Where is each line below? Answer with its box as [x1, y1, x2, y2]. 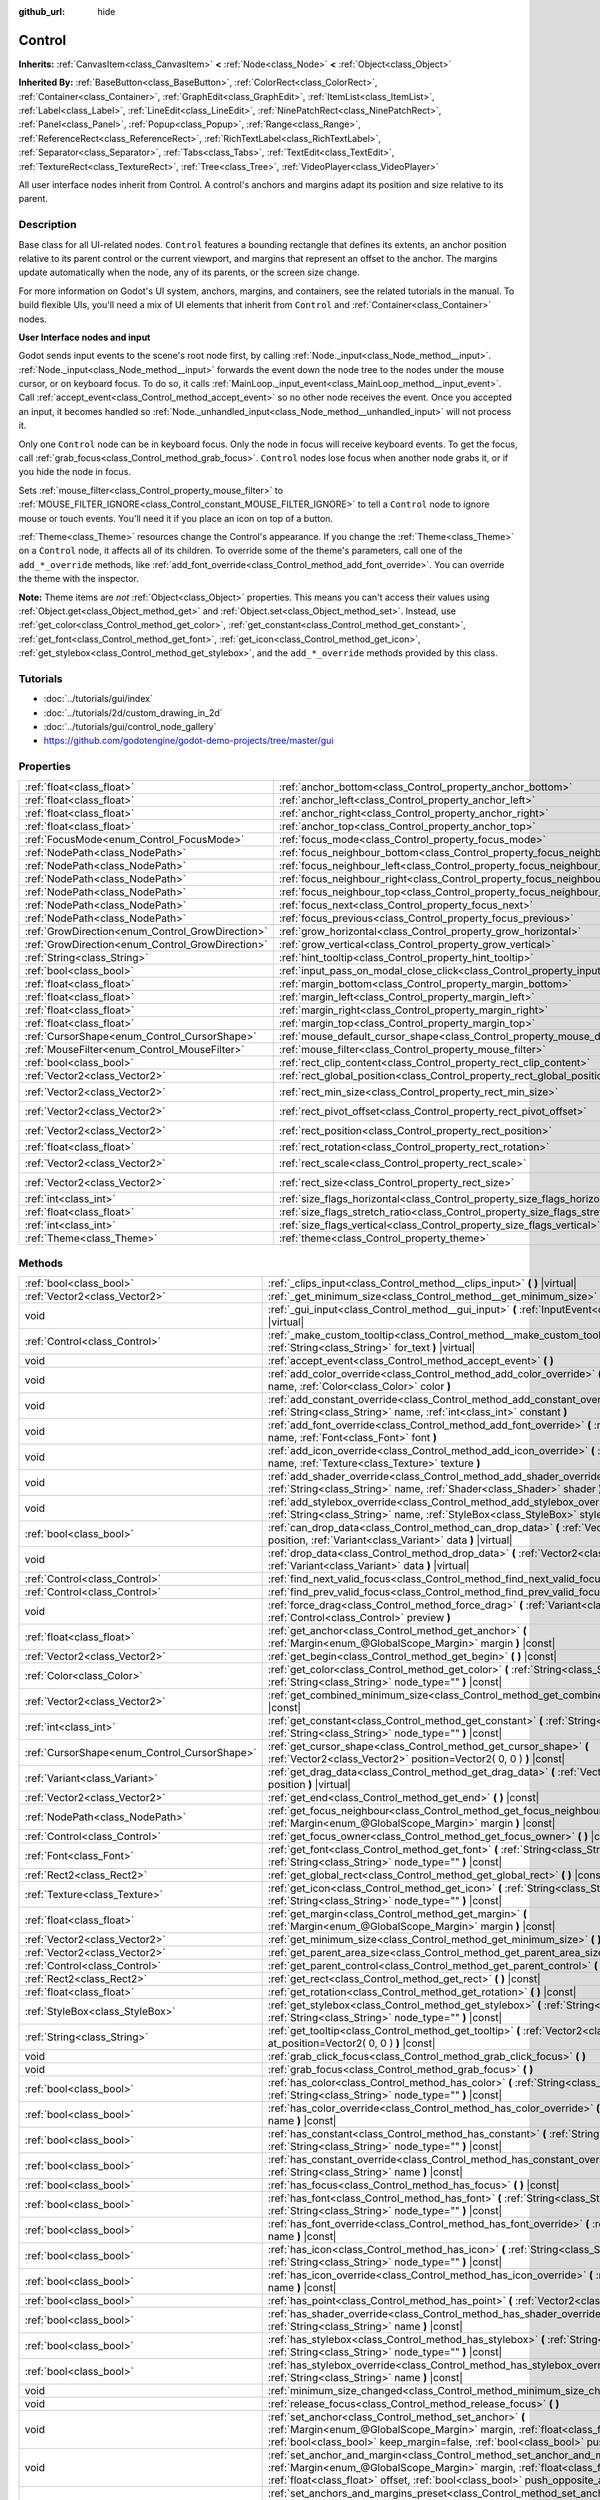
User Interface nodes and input [18, 331, 151, 343]
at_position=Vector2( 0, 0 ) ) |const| [267, 2036, 436, 2050]
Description [18, 218, 77, 232]
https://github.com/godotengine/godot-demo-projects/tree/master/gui [43, 735, 334, 747]
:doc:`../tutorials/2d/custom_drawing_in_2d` [43, 706, 224, 719]
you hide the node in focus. [18, 466, 132, 478]
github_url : [18, 6, 65, 17]
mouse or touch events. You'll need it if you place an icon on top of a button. [18, 512, 334, 524]
